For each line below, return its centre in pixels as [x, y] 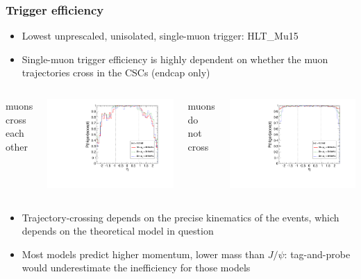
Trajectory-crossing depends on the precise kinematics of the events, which [180, 217]
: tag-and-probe [317, 254]
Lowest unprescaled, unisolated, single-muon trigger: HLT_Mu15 [160, 36]
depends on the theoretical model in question [118, 231]
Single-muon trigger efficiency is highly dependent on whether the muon [175, 59]
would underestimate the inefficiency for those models [136, 268]
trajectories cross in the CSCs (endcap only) [116, 73]
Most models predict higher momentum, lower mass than [143, 254]
